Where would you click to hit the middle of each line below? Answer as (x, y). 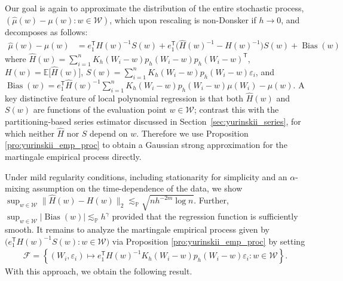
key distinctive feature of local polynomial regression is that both (124, 98)
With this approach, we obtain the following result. (99, 271)
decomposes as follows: (46, 31)
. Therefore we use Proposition (192, 133)
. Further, (211, 200)
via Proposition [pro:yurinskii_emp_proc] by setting (209, 241)
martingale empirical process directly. (73, 157)
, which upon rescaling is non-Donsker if (183, 19)
